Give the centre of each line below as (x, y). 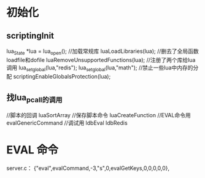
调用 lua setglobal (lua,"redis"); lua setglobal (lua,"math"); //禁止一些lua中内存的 (100, 68)
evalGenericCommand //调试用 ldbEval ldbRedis (67, 123)
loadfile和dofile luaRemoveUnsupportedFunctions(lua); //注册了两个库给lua (101, 60)
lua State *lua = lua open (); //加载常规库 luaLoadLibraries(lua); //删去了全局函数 (103, 52)
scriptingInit (30, 35)
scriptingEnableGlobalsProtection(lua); (62, 76)
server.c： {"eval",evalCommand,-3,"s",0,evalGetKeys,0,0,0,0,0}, (88, 168)
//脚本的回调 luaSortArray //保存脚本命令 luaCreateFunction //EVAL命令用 (99, 115)
